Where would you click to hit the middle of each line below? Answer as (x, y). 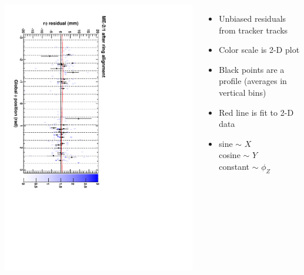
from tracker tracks (253, 30)
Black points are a (252, 69)
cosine (230, 155)
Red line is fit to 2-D (256, 112)
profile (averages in (253, 81)
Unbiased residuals (253, 18)
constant (234, 166)
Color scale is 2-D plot (259, 50)
